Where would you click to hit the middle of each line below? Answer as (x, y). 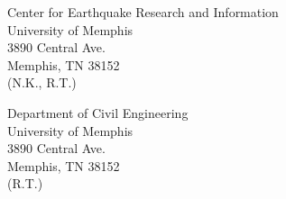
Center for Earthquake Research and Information (143, 12)
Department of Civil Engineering (98, 112)
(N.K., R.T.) (42, 82)
